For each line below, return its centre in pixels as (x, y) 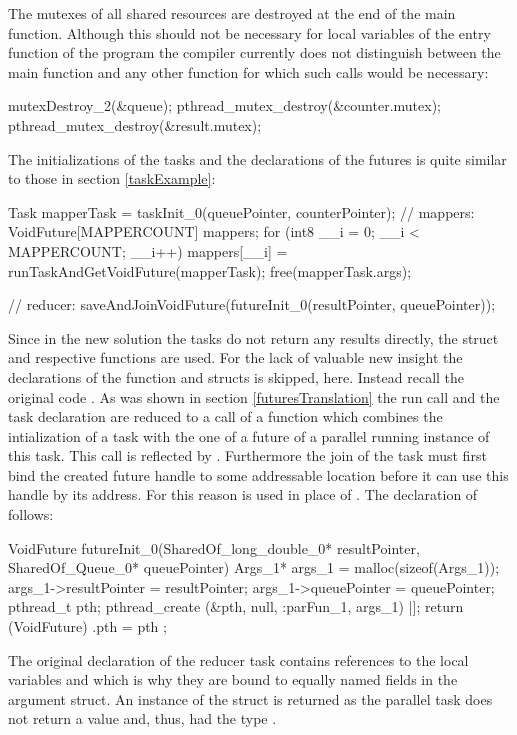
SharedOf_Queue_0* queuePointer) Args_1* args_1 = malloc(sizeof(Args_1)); (254, 567)
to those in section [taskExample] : (112, 178)
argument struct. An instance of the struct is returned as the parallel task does (250, 698)
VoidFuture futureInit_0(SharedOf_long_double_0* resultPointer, (214, 547)
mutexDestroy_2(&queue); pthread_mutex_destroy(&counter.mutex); (224, 105)
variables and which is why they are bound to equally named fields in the (233, 679)
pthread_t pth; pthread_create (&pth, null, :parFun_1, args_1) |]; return (236, 606)
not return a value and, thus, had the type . (142, 718)
